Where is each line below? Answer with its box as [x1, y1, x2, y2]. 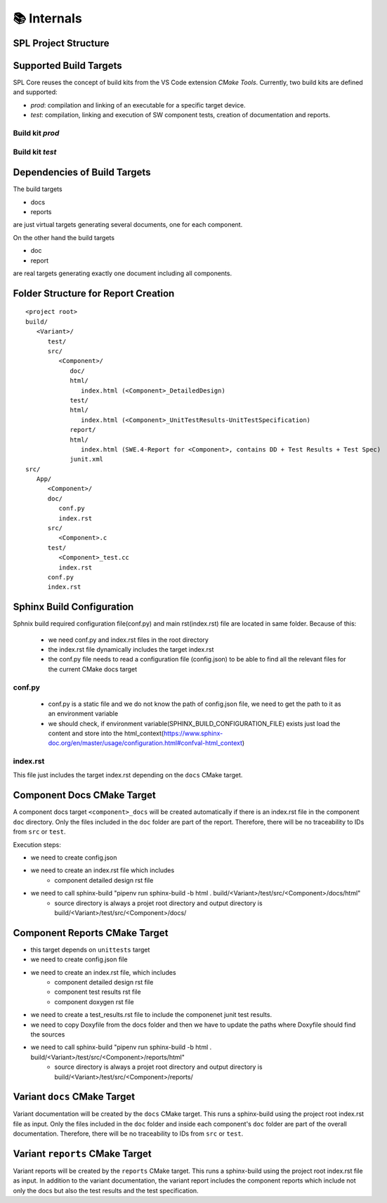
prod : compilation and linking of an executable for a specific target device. [30, 100, 246, 109]
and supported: [13, 88, 58, 96]
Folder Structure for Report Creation [13, 287, 175, 299]
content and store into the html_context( [48, 729, 164, 737]
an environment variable [48, 709, 119, 718]
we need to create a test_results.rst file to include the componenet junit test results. [30, 1011, 273, 1019]
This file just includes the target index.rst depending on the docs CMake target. [13, 771, 243, 780]
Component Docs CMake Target [13, 789, 156, 801]
